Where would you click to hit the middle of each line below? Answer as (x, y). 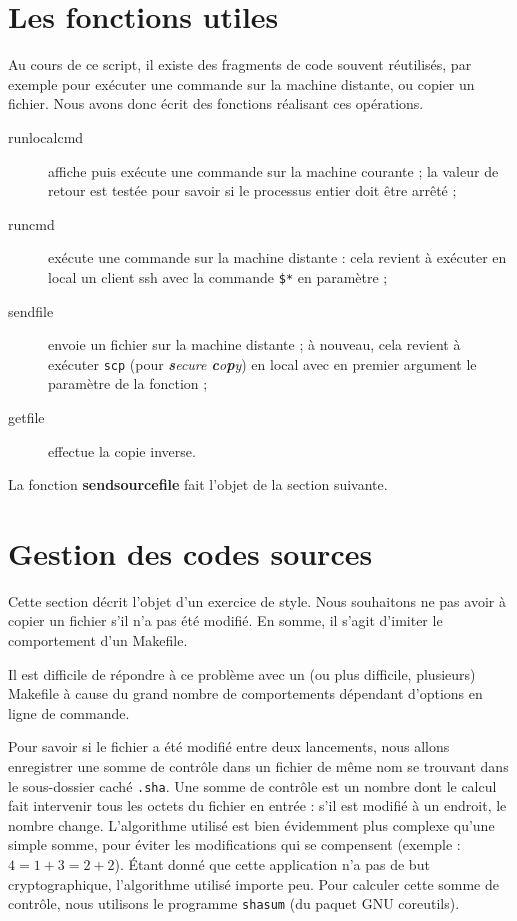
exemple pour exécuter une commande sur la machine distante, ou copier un (241, 83)
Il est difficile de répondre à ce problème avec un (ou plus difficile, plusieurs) (242, 673)
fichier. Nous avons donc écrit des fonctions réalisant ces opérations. (216, 103)
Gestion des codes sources (190, 552)
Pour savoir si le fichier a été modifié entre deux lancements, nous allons (229, 746)
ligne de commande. (69, 712)
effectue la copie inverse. (122, 450)
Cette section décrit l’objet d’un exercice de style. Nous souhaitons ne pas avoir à (257, 600)
